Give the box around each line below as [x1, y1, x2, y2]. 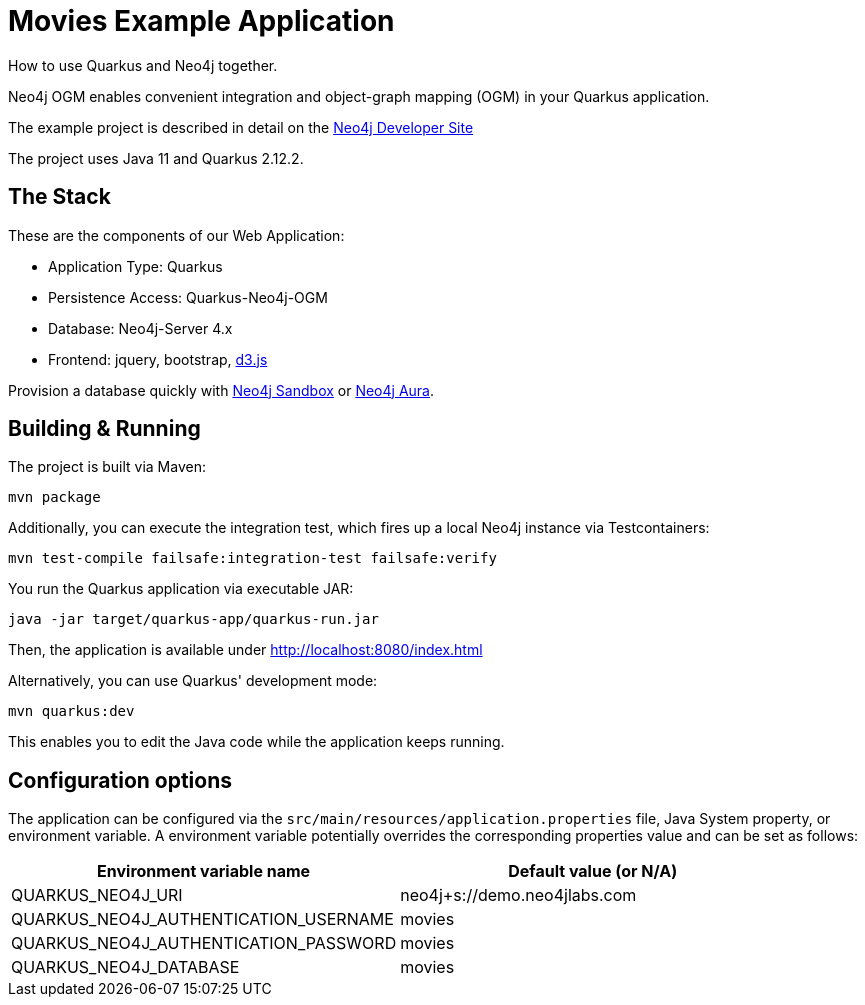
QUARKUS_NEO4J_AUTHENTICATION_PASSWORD [11, 933, 397, 954]
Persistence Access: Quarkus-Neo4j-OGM [48, 288, 328, 306]
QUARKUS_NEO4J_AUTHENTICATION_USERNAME [11, 909, 394, 930]
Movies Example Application [8, 4, 395, 38]
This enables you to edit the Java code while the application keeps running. [8, 733, 505, 751]
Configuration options [8, 767, 233, 793]
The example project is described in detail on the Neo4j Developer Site [8, 118, 474, 136]
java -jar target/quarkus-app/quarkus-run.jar [8, 611, 379, 628]
